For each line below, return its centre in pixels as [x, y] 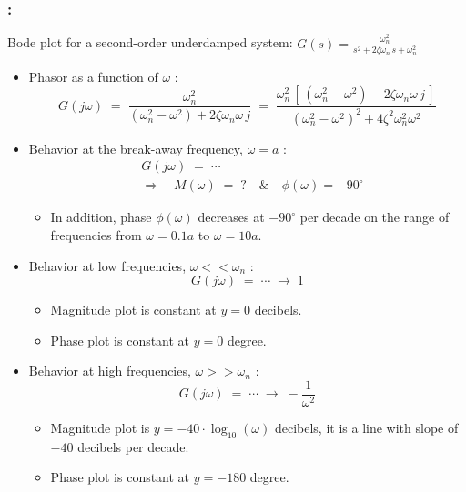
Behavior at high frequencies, [110, 371]
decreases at [231, 217]
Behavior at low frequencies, [107, 265]
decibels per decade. [133, 446]
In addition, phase [101, 217]
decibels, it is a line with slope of [366, 428]
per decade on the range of [375, 217]
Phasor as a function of [93, 76]
